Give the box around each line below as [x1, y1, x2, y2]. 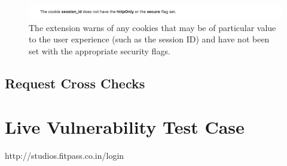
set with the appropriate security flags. [29, 44, 170, 57]
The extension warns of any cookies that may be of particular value [29, 21, 276, 33]
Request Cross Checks [5, 73, 145, 92]
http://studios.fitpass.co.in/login [5, 149, 124, 162]
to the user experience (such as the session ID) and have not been [29, 33, 270, 45]
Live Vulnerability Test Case [5, 115, 245, 139]
